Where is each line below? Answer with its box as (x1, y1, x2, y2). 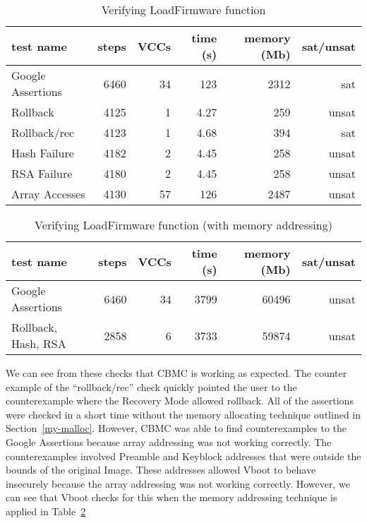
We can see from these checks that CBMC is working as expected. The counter (6, 366, 347, 380)
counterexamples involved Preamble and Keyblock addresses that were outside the (6, 448, 361, 463)
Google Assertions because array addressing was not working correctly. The (6, 434, 332, 449)
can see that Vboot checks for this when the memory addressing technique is (6, 490, 337, 505)
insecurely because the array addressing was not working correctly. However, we (6, 476, 350, 491)
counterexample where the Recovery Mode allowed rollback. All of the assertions (6, 393, 354, 408)
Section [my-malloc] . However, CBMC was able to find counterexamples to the (6, 421, 347, 435)
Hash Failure (11, 145, 74, 161)
